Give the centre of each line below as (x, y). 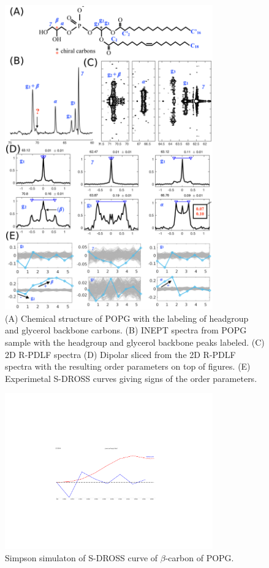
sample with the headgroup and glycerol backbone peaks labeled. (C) (135, 342)
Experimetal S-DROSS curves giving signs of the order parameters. (131, 378)
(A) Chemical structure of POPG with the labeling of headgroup (127, 318)
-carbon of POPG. (199, 557)
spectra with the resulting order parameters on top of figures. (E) (128, 366)
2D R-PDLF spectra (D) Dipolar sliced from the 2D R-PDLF (120, 354)
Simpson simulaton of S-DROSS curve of (81, 557)
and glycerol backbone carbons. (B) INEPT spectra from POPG (126, 330)
